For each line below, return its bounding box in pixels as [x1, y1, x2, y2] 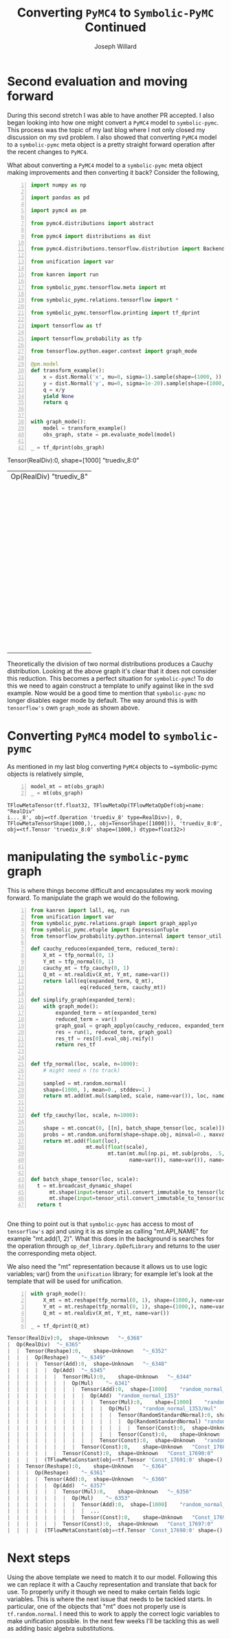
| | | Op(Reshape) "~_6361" [7, 1469, 107, 1476]
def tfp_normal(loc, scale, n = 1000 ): [30, 1061, 139, 1068]
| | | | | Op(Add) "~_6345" [7, 1366, 107, 1374]
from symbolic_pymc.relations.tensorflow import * [30, 297, 179, 304]
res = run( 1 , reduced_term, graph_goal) [55, 1028, 173, 1035]
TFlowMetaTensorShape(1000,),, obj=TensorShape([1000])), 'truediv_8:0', [7, 821, 223, 827]
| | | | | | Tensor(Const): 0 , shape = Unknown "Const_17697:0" [7, 1520, 214, 1527]
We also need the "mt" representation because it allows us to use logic [7, 1262, 208, 1271]
